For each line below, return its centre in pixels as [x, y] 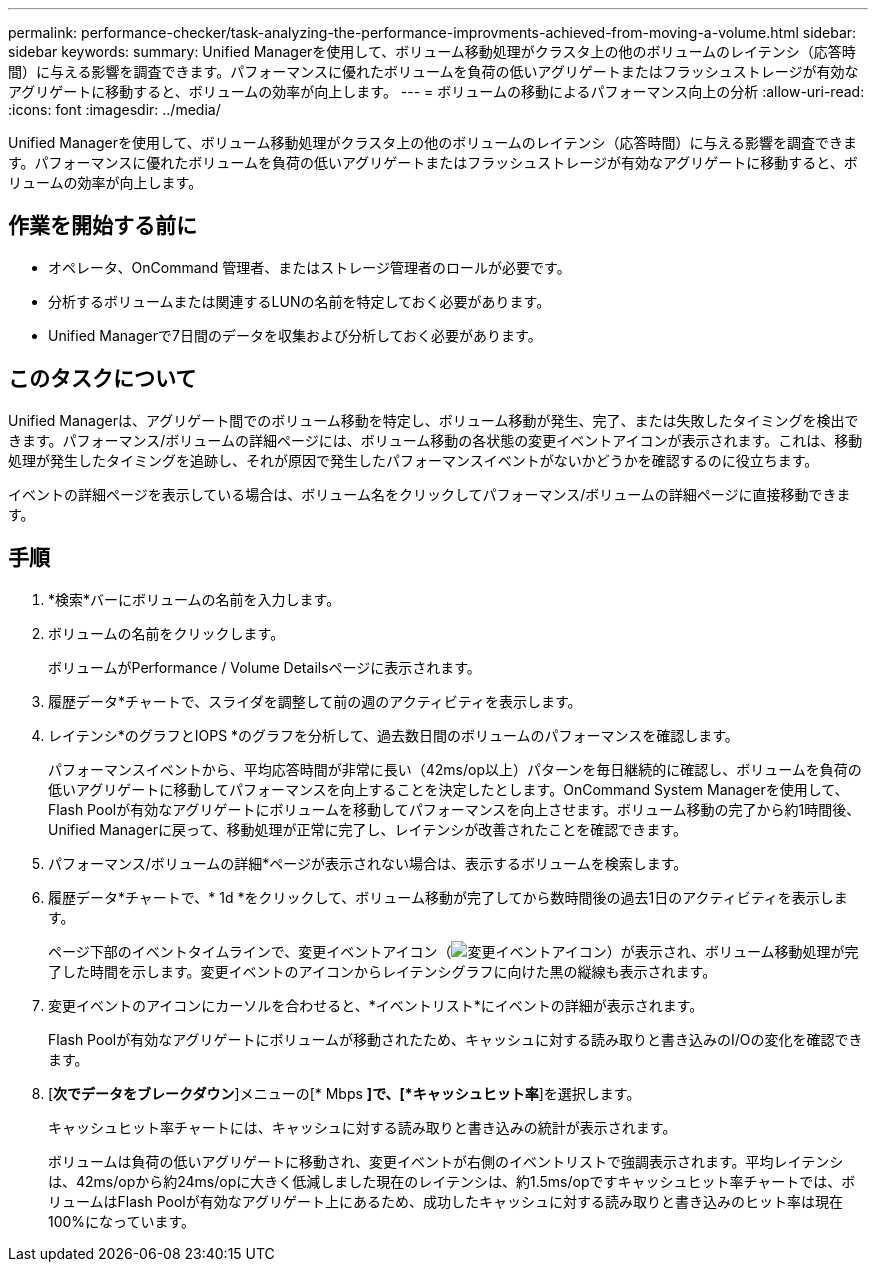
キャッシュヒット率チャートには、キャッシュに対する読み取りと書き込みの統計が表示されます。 [362, 1127]
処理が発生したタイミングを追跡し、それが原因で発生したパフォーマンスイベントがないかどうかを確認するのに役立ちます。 [413, 460]
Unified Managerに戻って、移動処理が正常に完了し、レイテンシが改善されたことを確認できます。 [367, 829]
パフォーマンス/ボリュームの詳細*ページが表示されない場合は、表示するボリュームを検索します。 [368, 863]
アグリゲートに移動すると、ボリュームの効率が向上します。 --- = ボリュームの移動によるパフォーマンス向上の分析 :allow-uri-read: [436, 91]
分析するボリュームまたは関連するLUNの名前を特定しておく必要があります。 [299, 301]
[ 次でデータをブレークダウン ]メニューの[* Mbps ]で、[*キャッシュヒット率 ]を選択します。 [344, 1093]
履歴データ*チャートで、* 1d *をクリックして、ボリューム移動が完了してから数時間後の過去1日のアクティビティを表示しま [448, 897]
